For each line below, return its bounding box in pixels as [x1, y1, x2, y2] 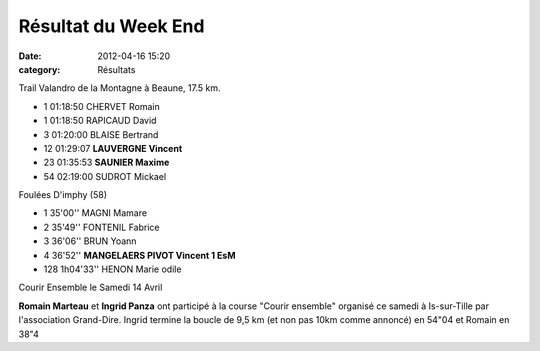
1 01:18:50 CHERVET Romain [43, 100, 160, 112]
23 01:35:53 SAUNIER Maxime [43, 156, 170, 169]
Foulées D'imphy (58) [18, 189, 108, 201]
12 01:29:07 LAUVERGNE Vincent [43, 142, 183, 154]
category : [18, 63, 61, 75]
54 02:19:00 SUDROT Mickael [43, 170, 167, 182]
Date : [18, 50, 42, 62]
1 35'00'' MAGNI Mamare [43, 207, 148, 219]
